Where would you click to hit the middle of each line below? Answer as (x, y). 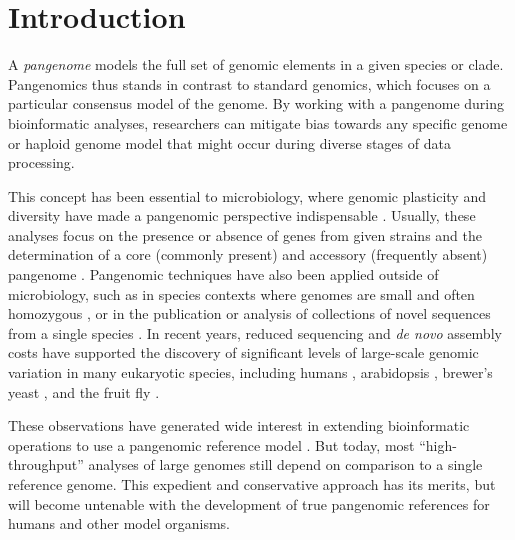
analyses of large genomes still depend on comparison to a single (285, 464)
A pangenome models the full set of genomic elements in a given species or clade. (256, 64)
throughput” (46, 464)
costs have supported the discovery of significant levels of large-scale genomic (243, 352)
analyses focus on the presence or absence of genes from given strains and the (245, 234)
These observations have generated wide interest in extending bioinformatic (239, 425)
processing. (41, 162)
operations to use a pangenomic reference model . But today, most (211, 444)
